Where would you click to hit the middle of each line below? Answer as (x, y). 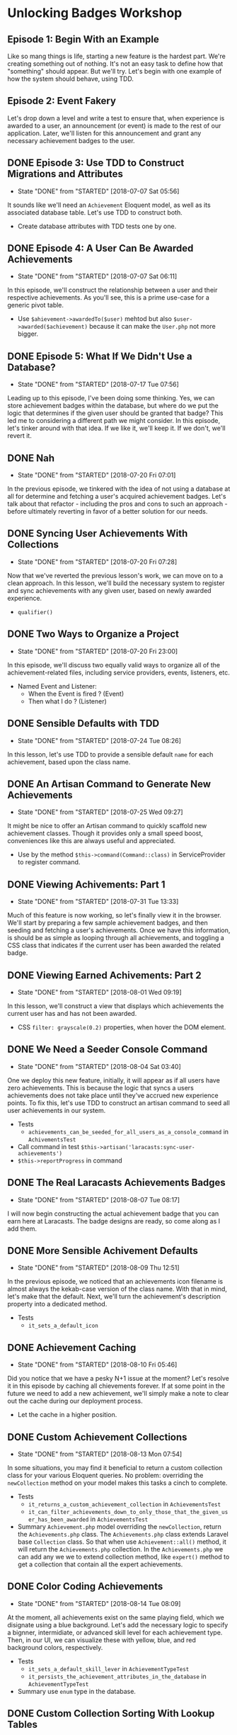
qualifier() (35, 612)
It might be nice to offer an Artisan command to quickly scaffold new (107, 826)
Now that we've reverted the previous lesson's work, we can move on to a (115, 575)
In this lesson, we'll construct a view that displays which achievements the (116, 1006)
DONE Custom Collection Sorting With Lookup (111, 1713)
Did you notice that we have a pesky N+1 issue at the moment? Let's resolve (118, 1379)
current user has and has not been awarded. (72, 1013)
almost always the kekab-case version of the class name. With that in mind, (117, 1289)
